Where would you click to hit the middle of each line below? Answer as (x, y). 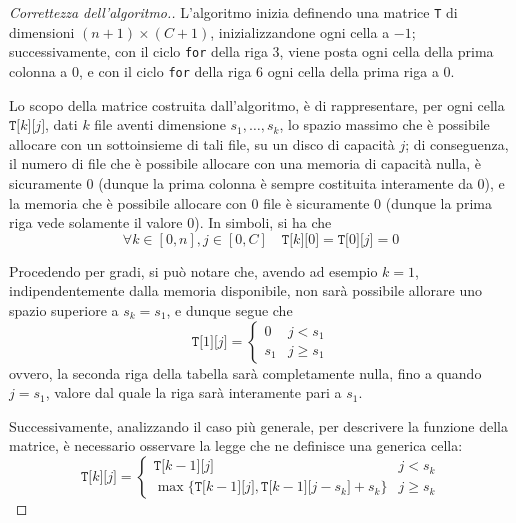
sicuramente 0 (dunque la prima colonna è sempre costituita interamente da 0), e (257, 182)
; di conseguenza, (457, 143)
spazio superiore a (64, 309)
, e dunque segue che (229, 309)
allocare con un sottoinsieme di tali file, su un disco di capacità (202, 143)
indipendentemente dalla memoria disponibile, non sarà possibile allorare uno (246, 290)
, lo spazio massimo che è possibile (384, 124)
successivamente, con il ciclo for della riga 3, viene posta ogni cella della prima (251, 51)
